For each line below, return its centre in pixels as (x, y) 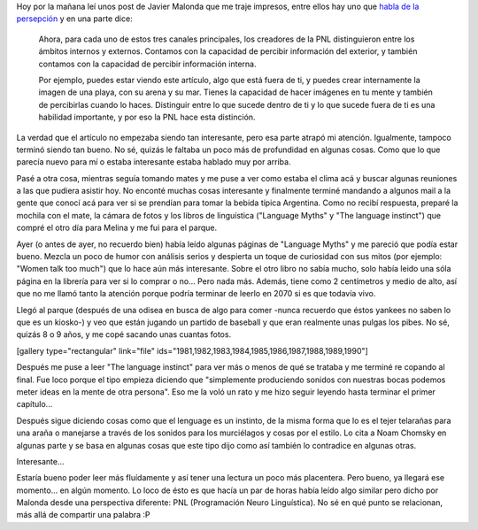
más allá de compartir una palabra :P (83, 515)
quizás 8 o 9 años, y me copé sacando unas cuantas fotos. (124, 334)
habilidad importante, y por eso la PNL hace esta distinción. (147, 117)
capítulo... (35, 404)
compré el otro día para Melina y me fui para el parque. (117, 228)
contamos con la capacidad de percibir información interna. (147, 64)
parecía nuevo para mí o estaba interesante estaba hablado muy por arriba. (154, 162)
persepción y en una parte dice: (74, 19)
